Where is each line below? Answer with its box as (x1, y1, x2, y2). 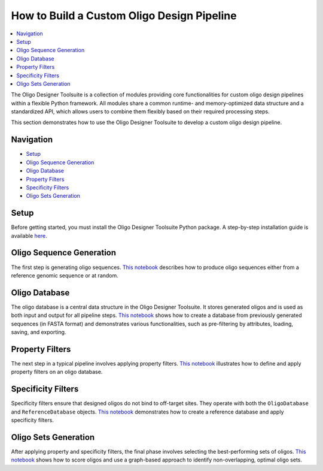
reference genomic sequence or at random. (11, 271, 119, 279)
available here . (11, 232, 47, 239)
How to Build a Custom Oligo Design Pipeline (11, 9, 237, 22)
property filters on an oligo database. (11, 369, 103, 376)
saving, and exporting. (11, 328, 66, 336)
